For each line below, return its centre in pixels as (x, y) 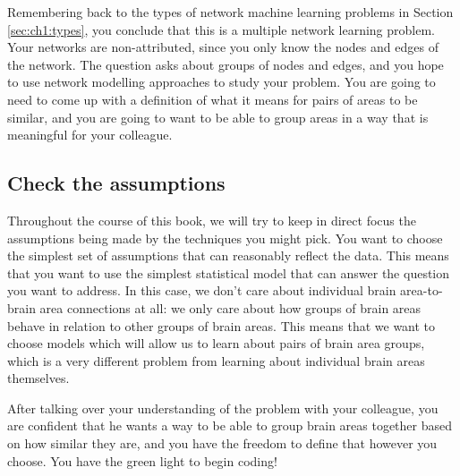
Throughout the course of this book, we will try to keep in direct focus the (212, 220)
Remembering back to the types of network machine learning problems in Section (230, 12)
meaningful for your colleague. (90, 135)
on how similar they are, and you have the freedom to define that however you (222, 443)
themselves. (38, 378)
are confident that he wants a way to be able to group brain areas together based (230, 425)
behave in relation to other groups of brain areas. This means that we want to (221, 325)
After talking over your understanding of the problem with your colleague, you (223, 408)
